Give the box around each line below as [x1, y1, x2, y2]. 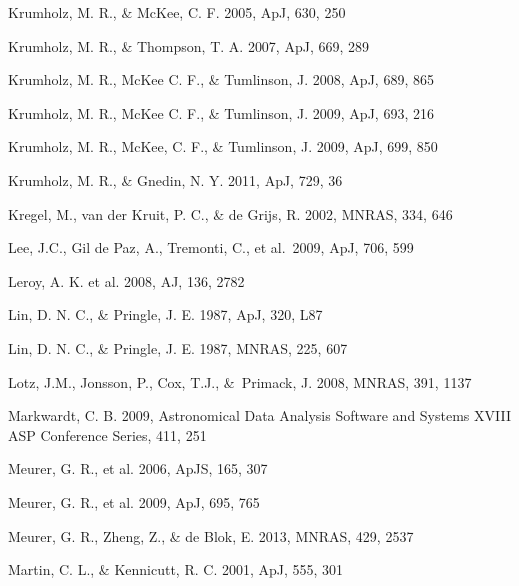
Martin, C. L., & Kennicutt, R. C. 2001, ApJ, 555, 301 [8, 559, 344, 580]
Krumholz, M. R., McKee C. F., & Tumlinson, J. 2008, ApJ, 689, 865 [8, 69, 434, 90]
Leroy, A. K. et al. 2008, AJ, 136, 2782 [8, 270, 245, 291]
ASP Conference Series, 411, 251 [8, 424, 207, 445]
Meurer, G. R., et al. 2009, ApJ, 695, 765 [8, 491, 260, 512]
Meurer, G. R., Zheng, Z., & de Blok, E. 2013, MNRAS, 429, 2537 [8, 525, 414, 546]
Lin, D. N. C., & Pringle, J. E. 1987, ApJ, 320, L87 [8, 304, 323, 325]
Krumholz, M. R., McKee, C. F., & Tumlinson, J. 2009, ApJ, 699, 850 [8, 136, 438, 157]
